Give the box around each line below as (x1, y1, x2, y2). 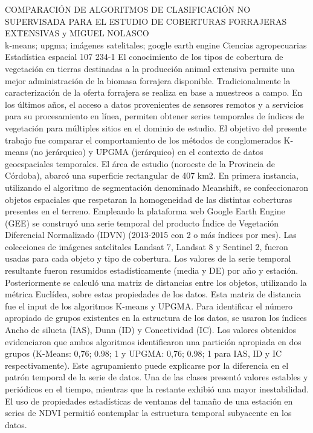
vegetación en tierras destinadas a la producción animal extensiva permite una (5, 62, 295, 74)
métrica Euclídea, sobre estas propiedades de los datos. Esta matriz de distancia (5, 288, 302, 300)
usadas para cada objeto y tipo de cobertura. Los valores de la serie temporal (5, 252, 291, 265)
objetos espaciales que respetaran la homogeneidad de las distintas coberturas (5, 193, 292, 205)
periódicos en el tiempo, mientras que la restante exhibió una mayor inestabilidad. (5, 383, 309, 395)
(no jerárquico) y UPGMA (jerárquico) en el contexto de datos (30, 145, 263, 158)
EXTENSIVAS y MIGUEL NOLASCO (5, 27, 149, 39)
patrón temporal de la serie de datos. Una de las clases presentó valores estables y (5, 371, 308, 383)
